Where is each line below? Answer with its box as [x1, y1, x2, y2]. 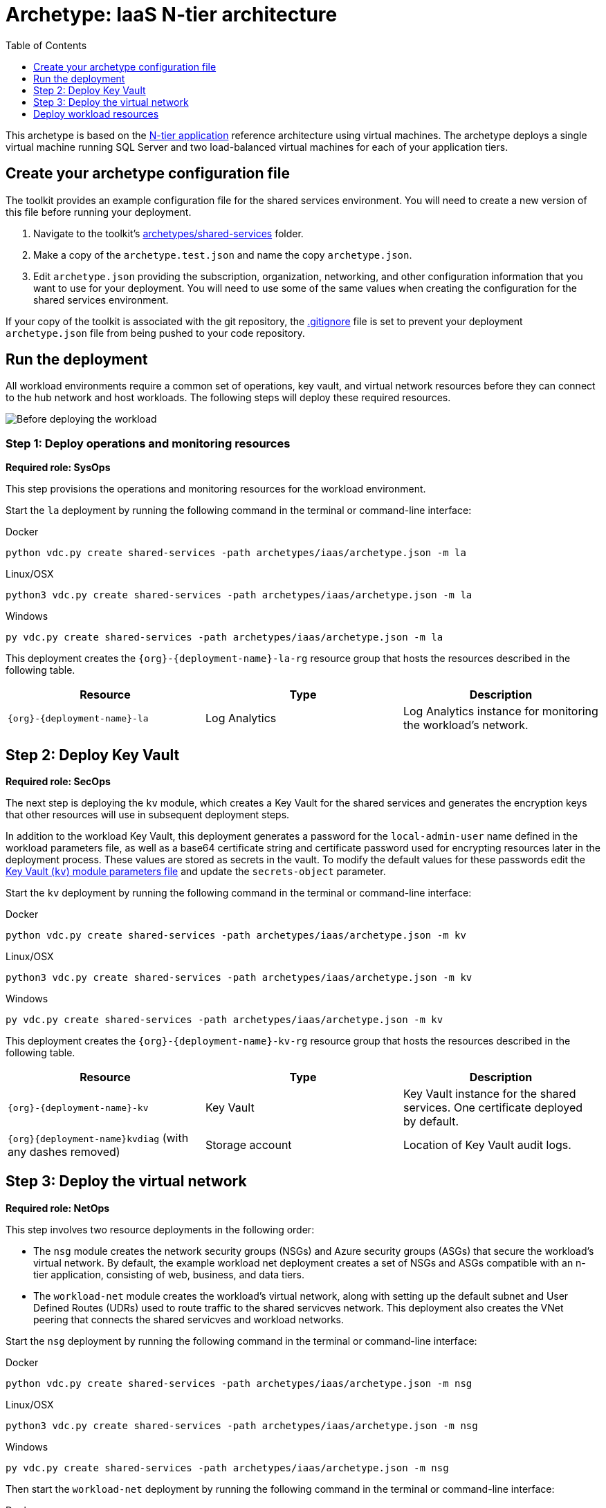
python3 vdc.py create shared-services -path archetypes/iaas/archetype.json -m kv [6, 972, 472, 984]
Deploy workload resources [33, 107, 159, 120]
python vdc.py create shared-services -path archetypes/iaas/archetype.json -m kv [6, 930, 466, 941]
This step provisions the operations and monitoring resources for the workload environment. [6, 483, 426, 495]
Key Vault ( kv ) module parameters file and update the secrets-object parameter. [6, 865, 386, 878]
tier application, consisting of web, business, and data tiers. [33, 1268, 304, 1280]
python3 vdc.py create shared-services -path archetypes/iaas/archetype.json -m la [6, 589, 472, 601]
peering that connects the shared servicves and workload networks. [33, 1313, 345, 1325]
